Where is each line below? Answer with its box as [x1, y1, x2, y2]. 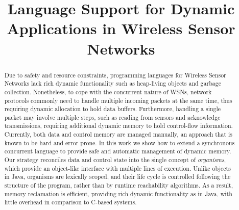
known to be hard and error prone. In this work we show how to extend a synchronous [4, 138, 235, 147]
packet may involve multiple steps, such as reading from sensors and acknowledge [4, 113, 221, 121]
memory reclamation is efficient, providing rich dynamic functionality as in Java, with [4, 189, 232, 198]
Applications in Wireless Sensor [7, 18, 235, 39]
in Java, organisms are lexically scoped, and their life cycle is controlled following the [4, 172, 231, 181]
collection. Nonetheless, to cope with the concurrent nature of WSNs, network [4, 87, 212, 96]
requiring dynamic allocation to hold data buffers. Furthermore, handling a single [4, 104, 221, 113]
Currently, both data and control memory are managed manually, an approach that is [4, 130, 233, 139]
